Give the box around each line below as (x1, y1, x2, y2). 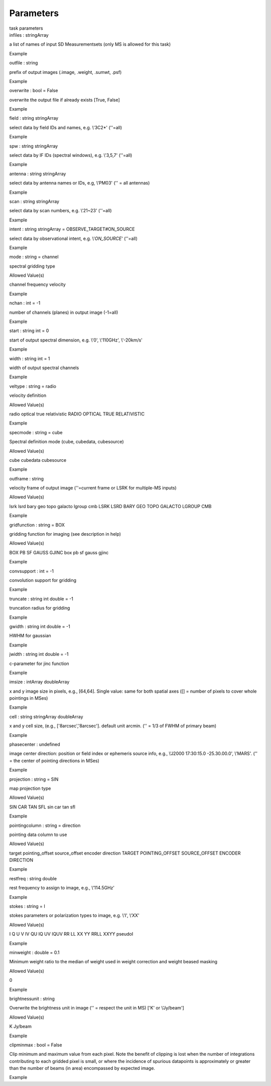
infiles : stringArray (9, 32, 49, 38)
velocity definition (9, 392, 47, 398)
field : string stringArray (9, 115, 59, 121)
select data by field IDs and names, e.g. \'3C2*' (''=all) (9, 124, 122, 130)
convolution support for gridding (9, 577, 77, 583)
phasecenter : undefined (9, 741, 60, 747)
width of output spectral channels (9, 365, 79, 371)
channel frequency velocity (9, 282, 66, 288)
